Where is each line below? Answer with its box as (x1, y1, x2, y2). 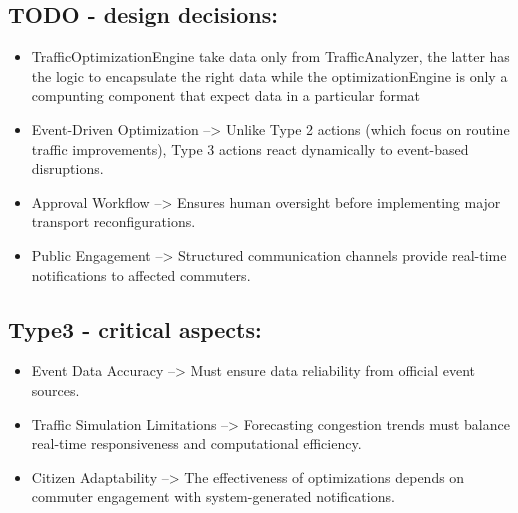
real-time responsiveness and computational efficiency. (31, 433, 362, 454)
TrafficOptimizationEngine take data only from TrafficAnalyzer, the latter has (31, 46, 510, 67)
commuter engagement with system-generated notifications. (31, 486, 395, 507)
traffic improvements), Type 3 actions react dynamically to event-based (31, 138, 469, 159)
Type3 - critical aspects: (8, 313, 262, 344)
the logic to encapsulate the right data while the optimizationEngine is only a (31, 65, 508, 86)
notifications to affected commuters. (31, 264, 251, 285)
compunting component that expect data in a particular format (31, 85, 421, 106)
